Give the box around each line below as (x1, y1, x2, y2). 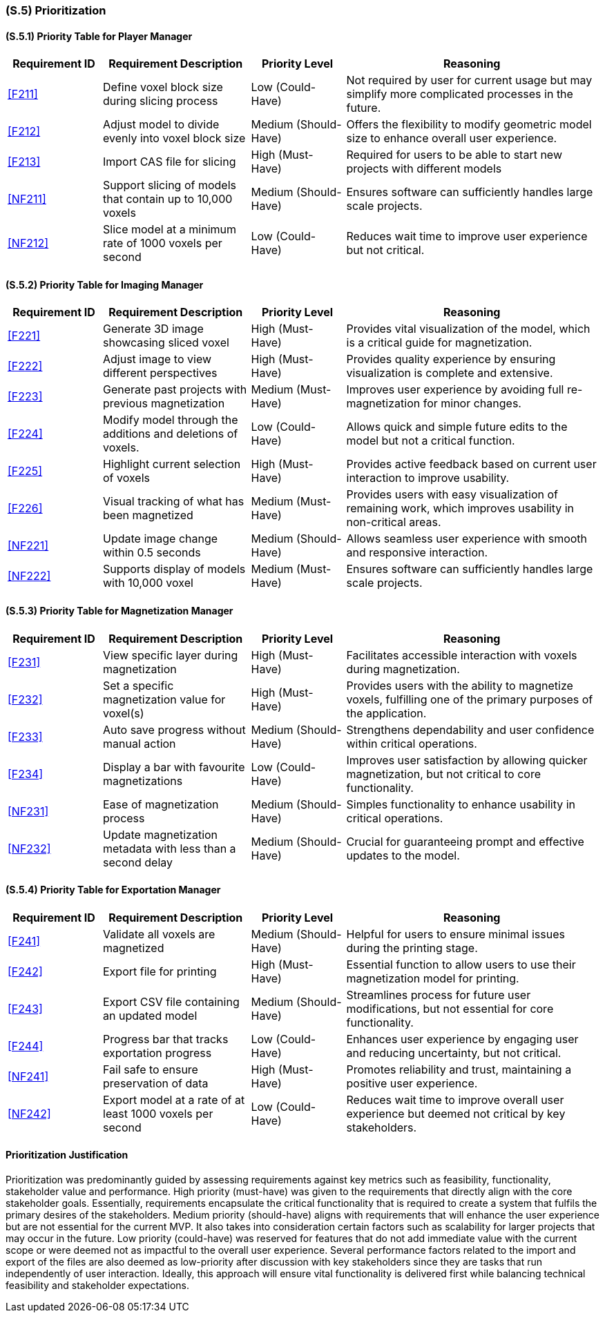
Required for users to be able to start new (346, 148, 562, 162)
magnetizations (103, 773, 183, 788)
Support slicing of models (103, 178, 236, 193)
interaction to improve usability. (346, 471, 510, 485)
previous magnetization (103, 396, 225, 411)
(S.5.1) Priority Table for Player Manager (6, 30, 193, 42)
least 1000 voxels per (103, 1106, 213, 1121)
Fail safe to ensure (103, 1062, 198, 1076)
